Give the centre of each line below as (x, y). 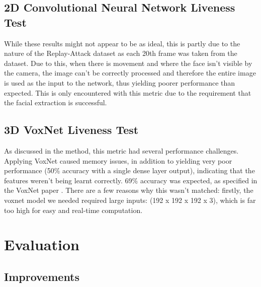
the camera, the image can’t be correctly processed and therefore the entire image (130, 73)
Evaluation (42, 244)
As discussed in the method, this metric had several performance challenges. (121, 150)
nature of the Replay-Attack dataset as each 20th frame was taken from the (121, 53)
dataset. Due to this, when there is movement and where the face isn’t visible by (128, 63)
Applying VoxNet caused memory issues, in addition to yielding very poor (118, 160)
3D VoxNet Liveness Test (71, 130)
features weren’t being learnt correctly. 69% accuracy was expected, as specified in (131, 180)
